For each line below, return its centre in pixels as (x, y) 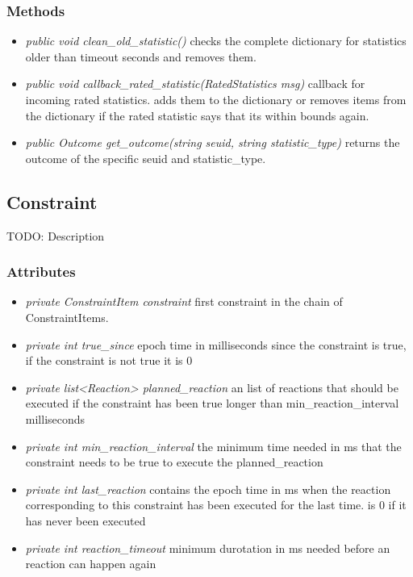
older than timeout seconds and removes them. (141, 56)
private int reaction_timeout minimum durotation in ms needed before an (208, 548)
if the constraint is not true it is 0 (109, 360)
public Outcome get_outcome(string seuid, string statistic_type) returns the (213, 142)
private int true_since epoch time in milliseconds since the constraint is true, (216, 344)
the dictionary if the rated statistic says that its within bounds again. (197, 115)
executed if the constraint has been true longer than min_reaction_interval (212, 403)
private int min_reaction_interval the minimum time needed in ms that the (213, 446)
